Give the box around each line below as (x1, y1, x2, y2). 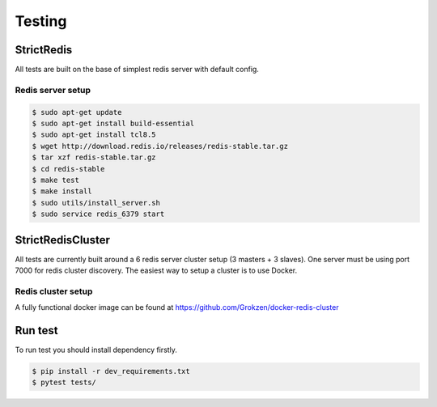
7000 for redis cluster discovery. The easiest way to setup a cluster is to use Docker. (15, 265, 298, 275)
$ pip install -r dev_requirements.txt (32, 367, 190, 376)
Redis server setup (15, 84, 91, 95)
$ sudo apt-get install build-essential (32, 119, 194, 128)
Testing (15, 12, 67, 30)
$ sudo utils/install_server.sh (32, 198, 161, 207)
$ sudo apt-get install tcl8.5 (32, 130, 157, 139)
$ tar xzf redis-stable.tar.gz (32, 153, 157, 162)
